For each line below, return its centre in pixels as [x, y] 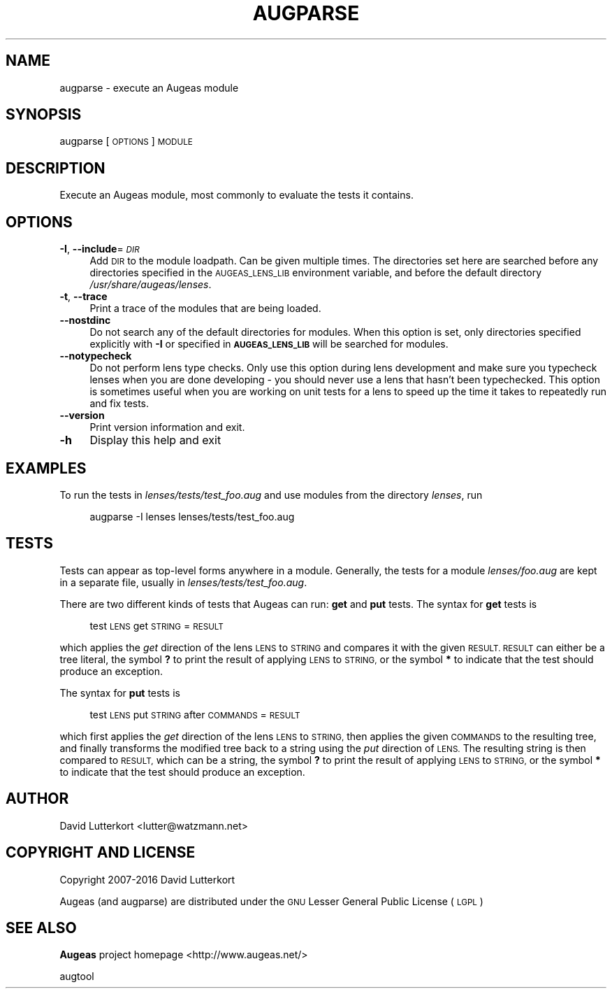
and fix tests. [119, 404]
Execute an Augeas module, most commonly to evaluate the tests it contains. [236, 195]
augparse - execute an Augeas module [149, 87]
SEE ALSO [41, 928]
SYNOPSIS [44, 115]
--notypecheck [96, 356]
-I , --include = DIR [100, 249]
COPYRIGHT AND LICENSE [101, 853]
